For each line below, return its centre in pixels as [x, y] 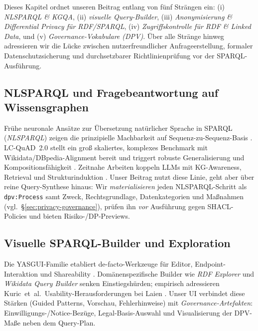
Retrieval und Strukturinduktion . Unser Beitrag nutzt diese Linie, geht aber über [129, 176]
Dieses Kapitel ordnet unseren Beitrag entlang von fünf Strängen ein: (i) [114, 6]
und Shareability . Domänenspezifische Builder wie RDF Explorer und [147, 273]
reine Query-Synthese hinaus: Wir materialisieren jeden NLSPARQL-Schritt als [126, 186]
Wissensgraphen [46, 107]
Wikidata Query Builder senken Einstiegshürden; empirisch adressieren [112, 283]
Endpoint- [210, 263]
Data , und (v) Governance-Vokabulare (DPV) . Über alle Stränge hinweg [114, 36]
